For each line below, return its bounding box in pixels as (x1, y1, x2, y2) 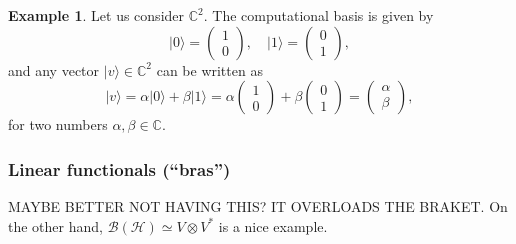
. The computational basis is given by (203, 5, 434, 25)
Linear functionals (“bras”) (8, 156, 231, 181)
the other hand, (8, 215, 103, 236)
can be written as (156, 59, 263, 80)
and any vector (8, 59, 100, 80)
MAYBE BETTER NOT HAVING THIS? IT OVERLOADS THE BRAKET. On (8, 196, 508, 216)
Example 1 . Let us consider (8, 5, 185, 25)
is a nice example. (218, 215, 328, 236)
